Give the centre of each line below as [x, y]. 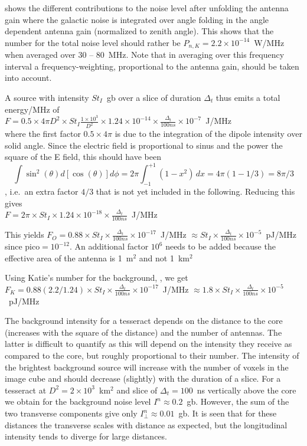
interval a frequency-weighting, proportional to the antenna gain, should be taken [152, 66]
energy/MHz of [32, 109]
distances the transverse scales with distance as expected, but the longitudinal [146, 424]
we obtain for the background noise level [78, 401]
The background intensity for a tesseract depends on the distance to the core [144, 321]
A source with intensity [47, 98]
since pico [22, 246]
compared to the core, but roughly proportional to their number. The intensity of [152, 355]
